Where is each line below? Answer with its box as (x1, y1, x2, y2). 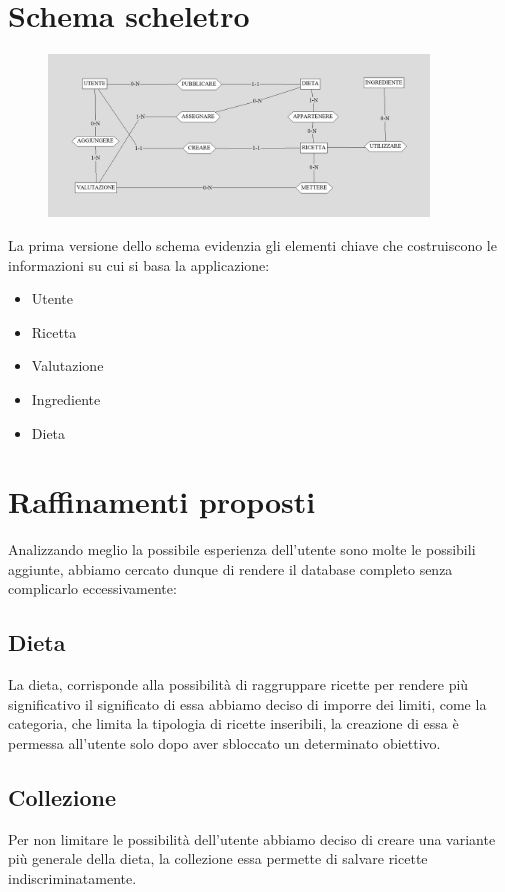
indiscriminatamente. (8, 867, 137, 888)
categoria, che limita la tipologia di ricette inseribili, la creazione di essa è (8, 713, 459, 734)
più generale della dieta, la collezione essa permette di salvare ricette (8, 848, 428, 869)
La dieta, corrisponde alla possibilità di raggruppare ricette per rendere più (8, 674, 469, 695)
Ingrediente (31, 388, 101, 409)
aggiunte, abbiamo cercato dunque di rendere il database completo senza (8, 558, 453, 579)
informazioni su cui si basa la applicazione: (8, 254, 270, 275)
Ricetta (31, 321, 77, 342)
